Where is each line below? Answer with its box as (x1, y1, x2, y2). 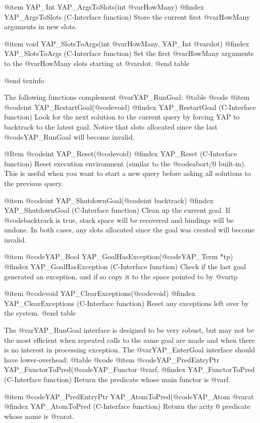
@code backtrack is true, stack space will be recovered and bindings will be (4, 214, 234, 225)
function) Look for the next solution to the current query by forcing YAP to (4, 111, 240, 122)
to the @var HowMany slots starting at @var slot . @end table (4, 57, 190, 68)
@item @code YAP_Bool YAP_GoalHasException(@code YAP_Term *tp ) (4, 251, 233, 262)
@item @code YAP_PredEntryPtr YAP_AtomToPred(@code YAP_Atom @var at (4, 391, 254, 401)
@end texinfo (4, 75, 44, 85)
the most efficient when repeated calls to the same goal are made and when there (4, 334, 255, 345)
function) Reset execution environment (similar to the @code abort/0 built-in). (4, 158, 246, 168)
